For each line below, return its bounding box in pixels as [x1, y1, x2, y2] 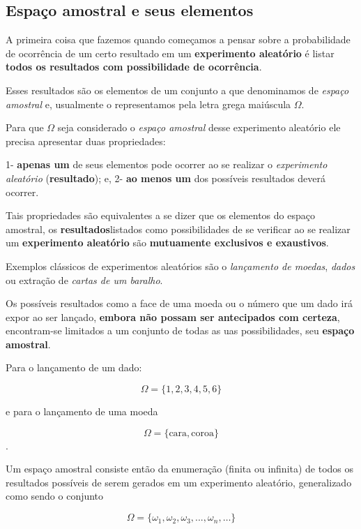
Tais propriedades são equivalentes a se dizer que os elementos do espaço [6, 208, 315, 223]
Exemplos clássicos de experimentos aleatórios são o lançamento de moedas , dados [6, 258, 355, 273]
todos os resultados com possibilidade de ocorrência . [6, 59, 262, 74]
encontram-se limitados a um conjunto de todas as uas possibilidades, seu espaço [6, 323, 355, 338]
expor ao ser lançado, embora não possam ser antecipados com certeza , [6, 309, 340, 324]
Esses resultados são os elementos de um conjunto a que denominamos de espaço [6, 82, 349, 97]
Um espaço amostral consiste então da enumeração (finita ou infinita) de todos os [6, 461, 354, 476]
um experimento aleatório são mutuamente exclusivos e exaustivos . [6, 235, 329, 250]
